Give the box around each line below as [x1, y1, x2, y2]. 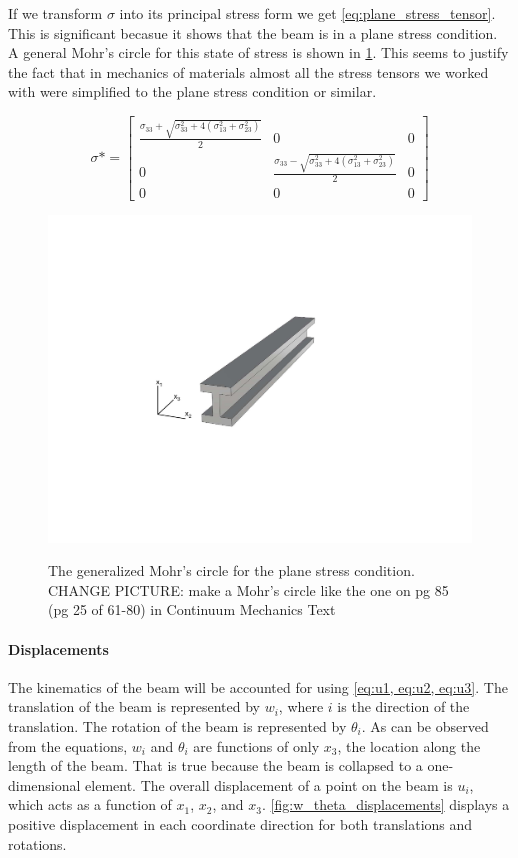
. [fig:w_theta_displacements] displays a [262, 794, 510, 815]
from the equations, [8, 735, 128, 756]
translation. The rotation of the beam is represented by [8, 716, 347, 736]
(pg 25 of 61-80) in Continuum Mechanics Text [48, 599, 336, 620]
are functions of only [193, 735, 320, 756]
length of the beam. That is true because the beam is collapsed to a [8, 755, 423, 776]
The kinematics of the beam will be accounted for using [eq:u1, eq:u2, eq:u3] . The [8, 676, 508, 697]
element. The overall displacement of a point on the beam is [85, 774, 453, 795]
